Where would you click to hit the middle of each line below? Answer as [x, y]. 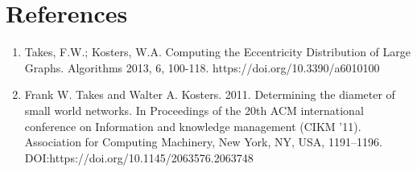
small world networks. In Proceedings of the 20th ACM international [194, 110]
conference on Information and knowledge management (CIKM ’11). [193, 126]
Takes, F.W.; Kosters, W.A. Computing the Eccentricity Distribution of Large [218, 52]
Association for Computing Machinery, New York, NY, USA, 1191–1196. [203, 142]
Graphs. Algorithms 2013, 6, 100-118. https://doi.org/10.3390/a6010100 [202, 67]
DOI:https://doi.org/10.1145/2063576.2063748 [139, 157]
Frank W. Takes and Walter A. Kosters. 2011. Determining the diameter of [210, 94]
